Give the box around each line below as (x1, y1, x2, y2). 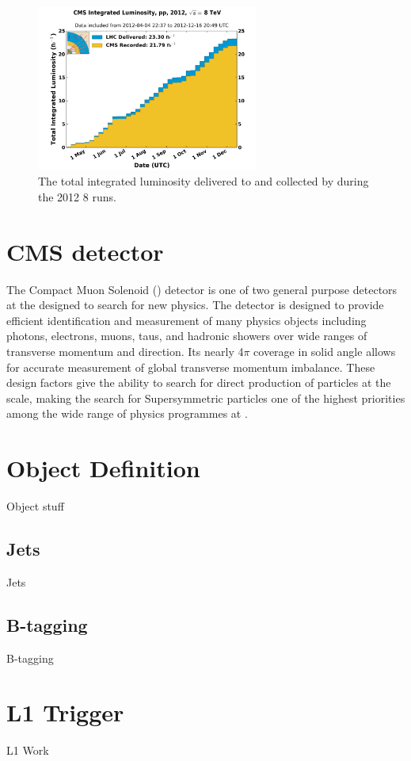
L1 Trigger (6, 696, 124, 728)
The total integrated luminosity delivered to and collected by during (38, 173, 369, 189)
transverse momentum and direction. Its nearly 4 (6, 342, 244, 359)
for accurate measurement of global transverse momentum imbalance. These (6, 358, 375, 375)
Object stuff (6, 498, 64, 514)
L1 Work (6, 742, 49, 759)
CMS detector (6, 235, 164, 267)
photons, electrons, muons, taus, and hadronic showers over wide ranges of (6, 327, 367, 344)
